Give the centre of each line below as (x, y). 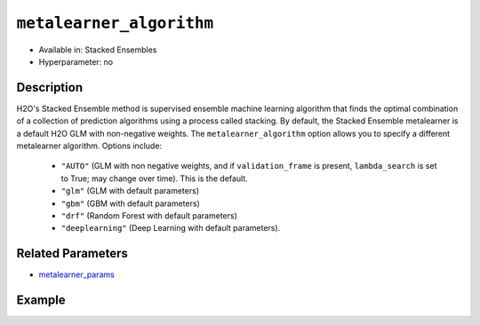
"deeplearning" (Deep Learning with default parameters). (171, 228)
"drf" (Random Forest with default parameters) (149, 215)
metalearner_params (76, 274)
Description (50, 87)
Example (41, 301)
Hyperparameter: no (76, 61)
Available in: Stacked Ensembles (98, 50)
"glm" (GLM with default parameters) (130, 191)
